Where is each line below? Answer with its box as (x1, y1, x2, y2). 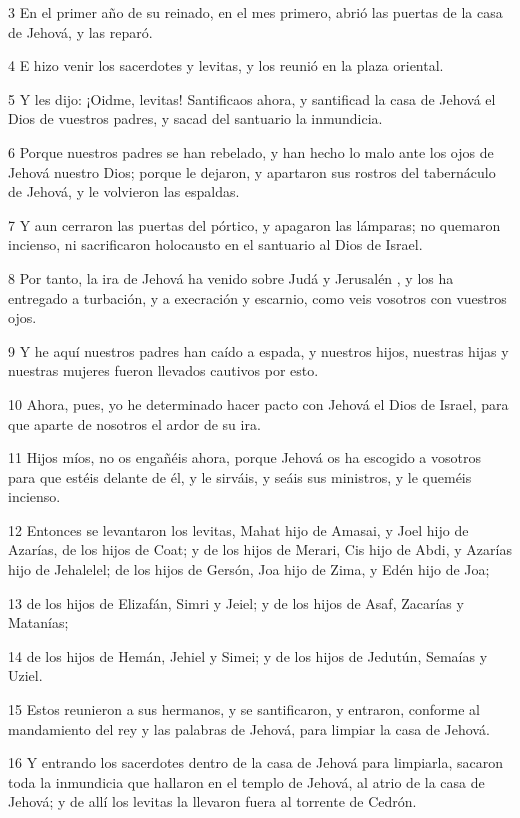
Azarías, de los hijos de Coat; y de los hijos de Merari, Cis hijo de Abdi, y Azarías (8, 539, 512, 560)
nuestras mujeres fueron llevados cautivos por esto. (8, 360, 319, 381)
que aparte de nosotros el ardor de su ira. (8, 413, 261, 434)
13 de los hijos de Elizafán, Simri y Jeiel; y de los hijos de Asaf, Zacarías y (8, 592, 464, 613)
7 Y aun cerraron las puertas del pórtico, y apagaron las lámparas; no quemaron (8, 214, 501, 235)
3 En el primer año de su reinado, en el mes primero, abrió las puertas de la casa (8, 2, 503, 22)
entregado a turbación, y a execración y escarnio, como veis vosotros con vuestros (8, 287, 507, 308)
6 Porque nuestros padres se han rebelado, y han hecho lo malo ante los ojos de (8, 141, 494, 162)
